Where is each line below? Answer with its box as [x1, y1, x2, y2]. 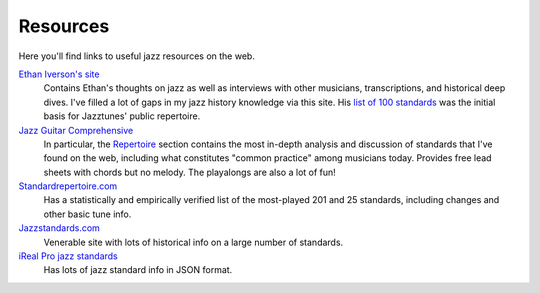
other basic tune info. [43, 208, 132, 220]
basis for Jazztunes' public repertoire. [43, 110, 201, 122]
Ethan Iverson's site [18, 68, 100, 80]
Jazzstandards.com [18, 222, 100, 234]
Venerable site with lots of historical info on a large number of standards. [43, 236, 344, 248]
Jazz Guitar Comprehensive [18, 124, 134, 136]
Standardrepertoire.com [18, 180, 118, 192]
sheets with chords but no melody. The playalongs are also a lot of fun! [43, 166, 337, 178]
